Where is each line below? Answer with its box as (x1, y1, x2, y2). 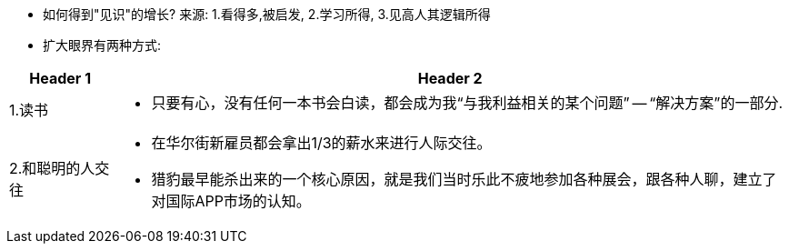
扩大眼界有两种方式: (43, 37, 162, 53)
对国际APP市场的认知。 (151, 192, 311, 210)
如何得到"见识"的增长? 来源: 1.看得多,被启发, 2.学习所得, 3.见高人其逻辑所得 (43, 6, 491, 22)
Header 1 (29, 69, 92, 87)
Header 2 (417, 69, 483, 87)
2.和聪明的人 (9, 159, 95, 177)
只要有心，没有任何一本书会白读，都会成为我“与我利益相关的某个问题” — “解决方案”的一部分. (151, 94, 783, 112)
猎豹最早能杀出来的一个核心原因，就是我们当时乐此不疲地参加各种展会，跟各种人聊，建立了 (151, 170, 777, 188)
